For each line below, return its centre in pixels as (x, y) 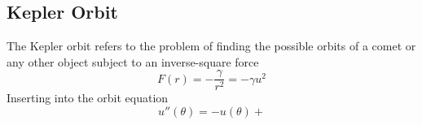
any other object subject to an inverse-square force (133, 61)
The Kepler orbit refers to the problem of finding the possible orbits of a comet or (211, 46)
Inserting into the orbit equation (88, 98)
